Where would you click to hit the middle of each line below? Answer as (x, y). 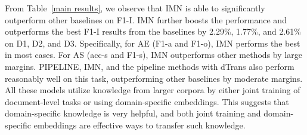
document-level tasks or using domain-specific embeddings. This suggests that (147, 101)
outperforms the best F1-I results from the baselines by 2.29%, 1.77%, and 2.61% (153, 31)
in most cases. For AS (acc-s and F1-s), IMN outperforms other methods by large (153, 55)
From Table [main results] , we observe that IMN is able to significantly (135, 8)
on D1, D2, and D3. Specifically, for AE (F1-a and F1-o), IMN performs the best (153, 43)
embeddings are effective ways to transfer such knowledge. (139, 125)
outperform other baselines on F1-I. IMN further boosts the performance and (146, 19)
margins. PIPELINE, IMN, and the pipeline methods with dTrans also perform (150, 66)
